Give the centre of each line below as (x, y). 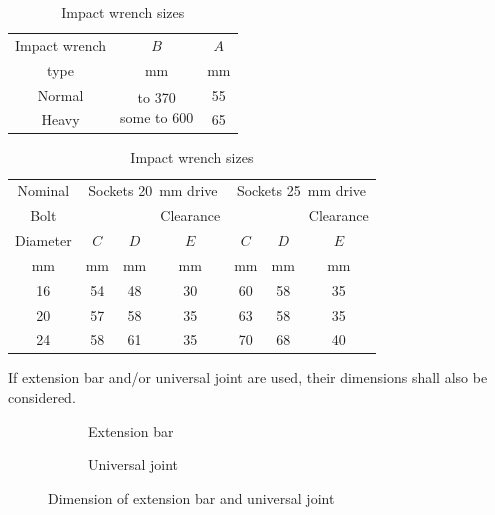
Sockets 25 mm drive (301, 190)
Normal (60, 94)
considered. (42, 397)
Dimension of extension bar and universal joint (191, 497)
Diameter (43, 240)
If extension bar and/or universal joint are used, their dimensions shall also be (248, 377)
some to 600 (157, 116)
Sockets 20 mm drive (153, 190)
